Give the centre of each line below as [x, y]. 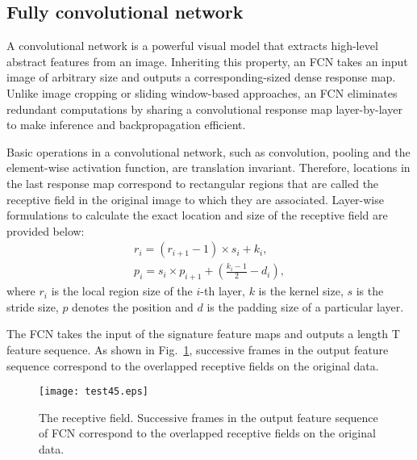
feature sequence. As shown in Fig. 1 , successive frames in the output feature [198, 349]
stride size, [33, 306]
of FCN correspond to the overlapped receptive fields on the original [207, 433]
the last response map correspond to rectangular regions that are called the [193, 183]
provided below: [46, 230]
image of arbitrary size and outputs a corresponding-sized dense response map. [201, 77]
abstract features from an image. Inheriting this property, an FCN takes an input [207, 61]
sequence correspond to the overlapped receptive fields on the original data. [193, 365]
